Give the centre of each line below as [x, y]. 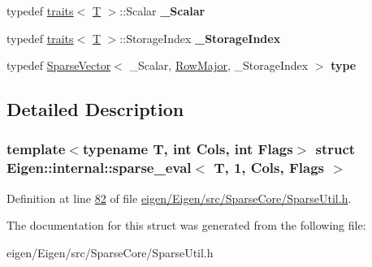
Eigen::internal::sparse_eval [99, 168]
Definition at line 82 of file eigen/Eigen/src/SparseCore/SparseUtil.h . [179, 198]
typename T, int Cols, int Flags [188, 149]
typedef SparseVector [59, 65]
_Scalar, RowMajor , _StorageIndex [219, 65]
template [36, 149]
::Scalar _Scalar [162, 11]
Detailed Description [95, 109]
